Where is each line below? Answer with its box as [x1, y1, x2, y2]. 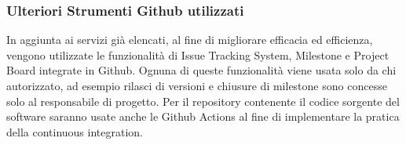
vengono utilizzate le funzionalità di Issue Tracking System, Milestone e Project [6, 46, 390, 63]
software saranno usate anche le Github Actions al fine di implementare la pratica [6, 108, 400, 125]
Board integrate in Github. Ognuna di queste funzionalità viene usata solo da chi [6, 62, 397, 78]
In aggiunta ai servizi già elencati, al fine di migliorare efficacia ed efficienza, [6, 31, 373, 48]
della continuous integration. [6, 123, 143, 140]
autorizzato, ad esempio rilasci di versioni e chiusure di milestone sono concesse [6, 78, 387, 93]
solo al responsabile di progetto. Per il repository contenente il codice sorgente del [6, 92, 400, 109]
